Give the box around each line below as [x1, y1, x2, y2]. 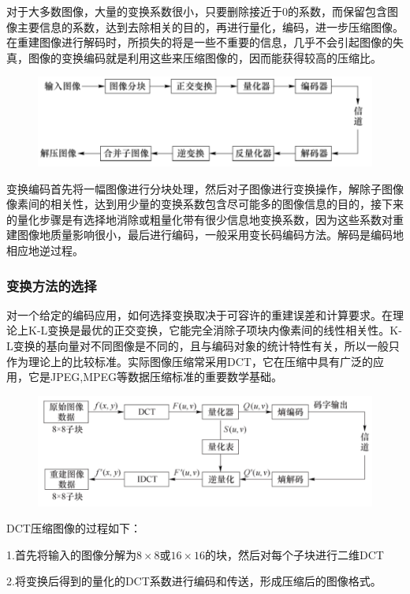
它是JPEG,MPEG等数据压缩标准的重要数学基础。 [28, 368, 283, 385]
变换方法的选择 [6, 275, 97, 295]
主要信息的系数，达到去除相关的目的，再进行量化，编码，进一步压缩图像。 [17, 18, 404, 35]
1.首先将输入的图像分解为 [6, 546, 136, 562]
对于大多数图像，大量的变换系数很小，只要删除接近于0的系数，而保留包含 [6, 3, 387, 19]
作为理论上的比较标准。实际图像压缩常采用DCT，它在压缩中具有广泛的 [6, 353, 373, 369]
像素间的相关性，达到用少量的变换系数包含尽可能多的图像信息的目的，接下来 [6, 196, 404, 212]
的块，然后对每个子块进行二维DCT [205, 546, 384, 562]
